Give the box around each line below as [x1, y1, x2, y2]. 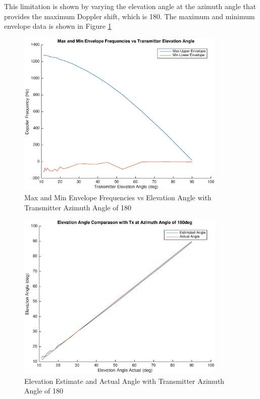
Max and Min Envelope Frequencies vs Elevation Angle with [24, 192, 212, 202]
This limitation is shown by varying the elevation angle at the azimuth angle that [4, 1, 256, 11]
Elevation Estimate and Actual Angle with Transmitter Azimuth [24, 375, 225, 386]
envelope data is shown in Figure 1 [4, 21, 112, 31]
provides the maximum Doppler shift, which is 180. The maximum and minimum [4, 11, 255, 21]
